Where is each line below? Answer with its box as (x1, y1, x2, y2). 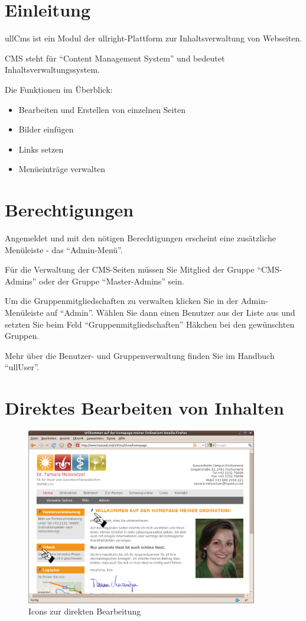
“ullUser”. (5, 361, 40, 373)
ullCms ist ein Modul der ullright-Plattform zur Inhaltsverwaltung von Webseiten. (5, 32, 302, 44)
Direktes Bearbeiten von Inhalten (5, 396, 284, 420)
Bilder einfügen (18, 123, 74, 135)
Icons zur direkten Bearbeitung (28, 605, 141, 617)
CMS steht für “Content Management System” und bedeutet (5, 51, 225, 64)
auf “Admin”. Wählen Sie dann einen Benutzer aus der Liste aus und (46, 306, 295, 318)
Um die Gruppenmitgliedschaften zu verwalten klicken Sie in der (5, 295, 239, 307)
